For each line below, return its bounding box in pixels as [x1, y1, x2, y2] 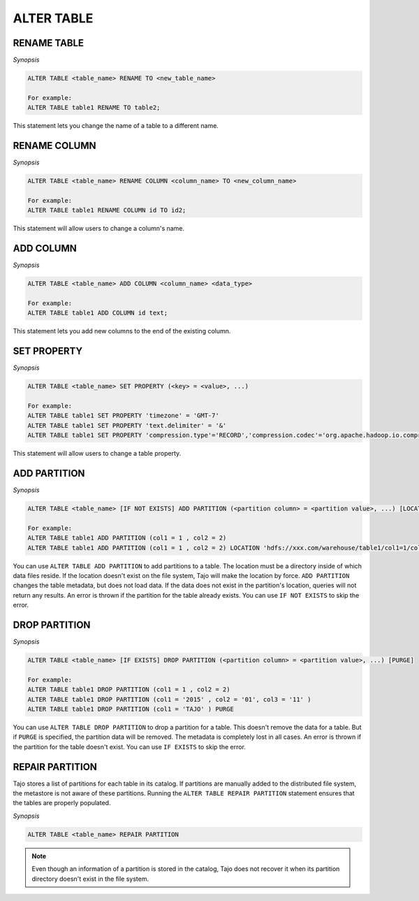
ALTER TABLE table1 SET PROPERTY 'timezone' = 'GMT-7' [27, 412, 219, 419]
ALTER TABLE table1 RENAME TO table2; [27, 103, 161, 112]
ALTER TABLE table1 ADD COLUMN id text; [27, 309, 168, 317]
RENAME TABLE [13, 37, 84, 49]
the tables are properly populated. [13, 799, 111, 807]
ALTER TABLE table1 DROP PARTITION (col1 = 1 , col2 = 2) [27, 686, 230, 693]
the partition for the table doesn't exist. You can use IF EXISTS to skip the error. [13, 742, 246, 751]
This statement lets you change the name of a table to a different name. [13, 122, 219, 130]
